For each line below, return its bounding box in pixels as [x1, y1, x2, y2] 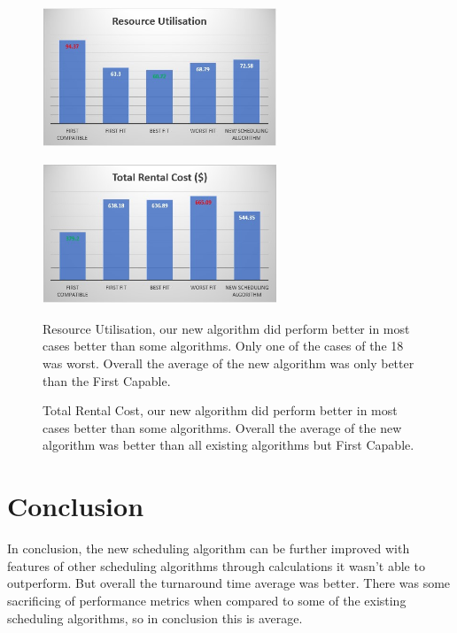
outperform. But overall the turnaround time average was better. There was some [7, 574, 451, 592]
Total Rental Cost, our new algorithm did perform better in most [43, 401, 398, 420]
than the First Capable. [43, 371, 171, 390]
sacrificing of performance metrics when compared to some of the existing [7, 591, 407, 609]
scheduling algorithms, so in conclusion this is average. [7, 608, 303, 627]
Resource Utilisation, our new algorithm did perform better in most [43, 319, 410, 337]
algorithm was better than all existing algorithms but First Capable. [43, 436, 414, 454]
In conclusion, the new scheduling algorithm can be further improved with [7, 539, 410, 558]
